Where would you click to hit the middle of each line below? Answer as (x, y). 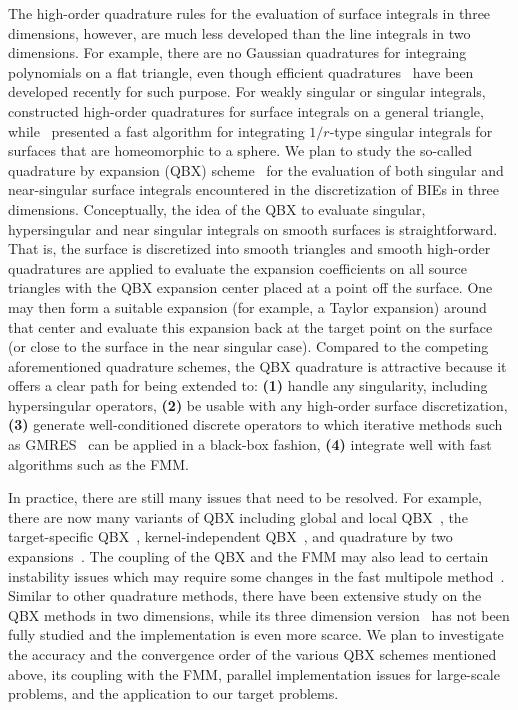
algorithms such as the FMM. (98, 463)
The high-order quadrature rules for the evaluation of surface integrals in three (249, 13)
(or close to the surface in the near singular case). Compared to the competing (248, 346)
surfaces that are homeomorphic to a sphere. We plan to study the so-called (240, 150)
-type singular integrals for (411, 130)
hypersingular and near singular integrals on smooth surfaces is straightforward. (253, 228)
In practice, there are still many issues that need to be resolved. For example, (245, 497)
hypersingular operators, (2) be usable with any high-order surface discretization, (258, 404)
